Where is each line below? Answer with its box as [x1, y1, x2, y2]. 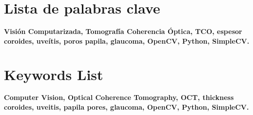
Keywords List [4, 64, 103, 84]
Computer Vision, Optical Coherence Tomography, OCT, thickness [4, 92, 234, 102]
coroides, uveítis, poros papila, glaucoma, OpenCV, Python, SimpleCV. [4, 35, 250, 46]
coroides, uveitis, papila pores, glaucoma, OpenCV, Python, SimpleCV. [4, 102, 249, 112]
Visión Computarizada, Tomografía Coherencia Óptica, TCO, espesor [4, 26, 242, 36]
